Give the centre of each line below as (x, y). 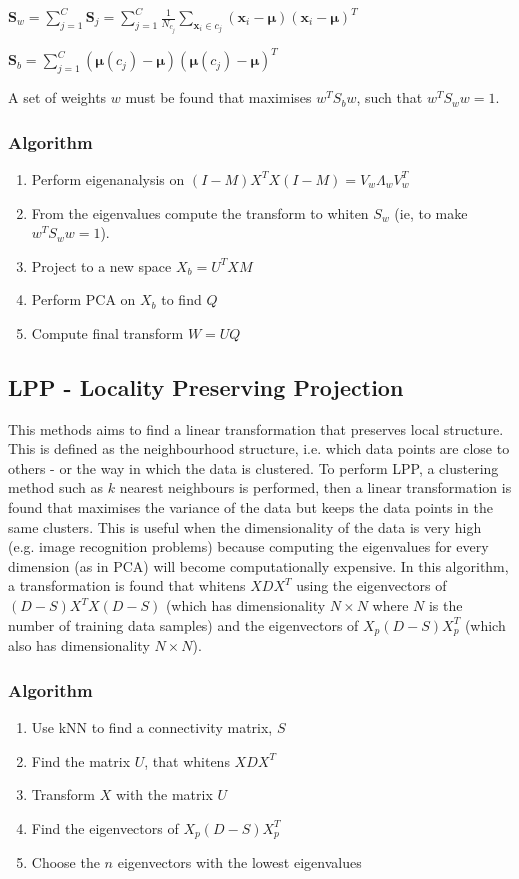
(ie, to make (431, 212)
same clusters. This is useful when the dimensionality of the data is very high (245, 526)
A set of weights (57, 97)
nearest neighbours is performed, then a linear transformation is (315, 487)
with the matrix (164, 794)
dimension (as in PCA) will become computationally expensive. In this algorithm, (258, 565)
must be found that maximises (218, 97)
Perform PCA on (83, 299)
